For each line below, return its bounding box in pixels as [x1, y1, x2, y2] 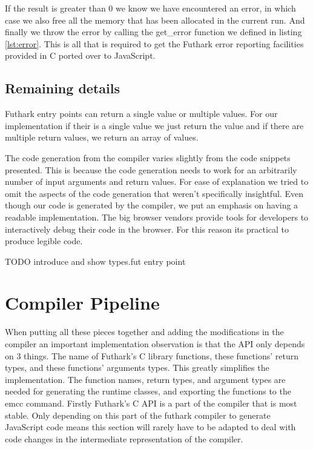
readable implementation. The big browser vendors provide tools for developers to [5, 210, 309, 223]
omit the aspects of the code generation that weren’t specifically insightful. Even [5, 187, 303, 199]
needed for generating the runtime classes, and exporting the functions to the [5, 385, 291, 397]
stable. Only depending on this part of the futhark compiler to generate [5, 408, 271, 421]
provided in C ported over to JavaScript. [5, 49, 156, 62]
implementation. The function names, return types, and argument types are [5, 373, 286, 385]
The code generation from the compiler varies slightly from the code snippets [5, 151, 291, 164]
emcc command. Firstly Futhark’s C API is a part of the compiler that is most [5, 396, 297, 409]
